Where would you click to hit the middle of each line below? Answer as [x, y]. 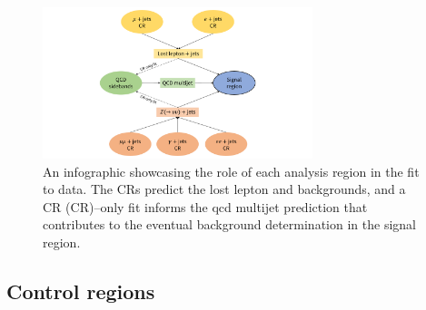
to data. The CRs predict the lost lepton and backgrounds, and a [224, 189]
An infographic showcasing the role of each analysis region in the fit [231, 171]
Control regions [81, 291]
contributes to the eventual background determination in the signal [229, 224]
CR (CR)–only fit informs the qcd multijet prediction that [205, 206]
